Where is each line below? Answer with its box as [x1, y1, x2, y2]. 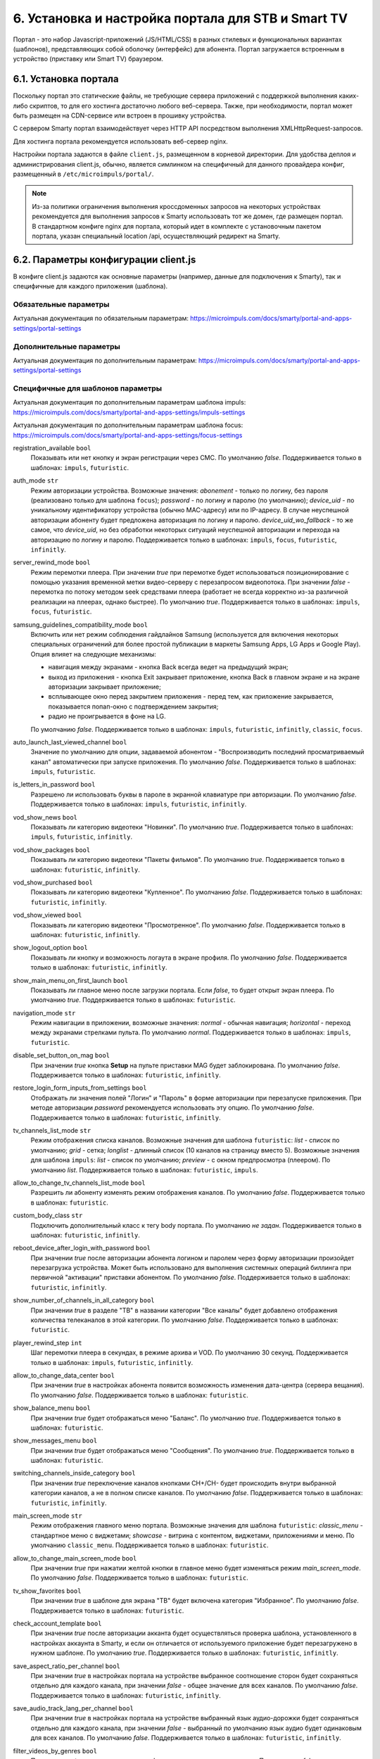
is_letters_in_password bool [13, 780, 96, 789]
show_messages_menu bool [13, 1436, 98, 1445]
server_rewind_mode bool [13, 558, 91, 566]
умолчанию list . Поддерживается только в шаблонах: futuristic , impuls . [30, 1165, 258, 1174]
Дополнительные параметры [13, 341, 121, 351]
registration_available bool [13, 443, 91, 452]
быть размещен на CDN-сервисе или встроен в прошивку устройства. [13, 111, 227, 120]
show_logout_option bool [13, 944, 88, 952]
